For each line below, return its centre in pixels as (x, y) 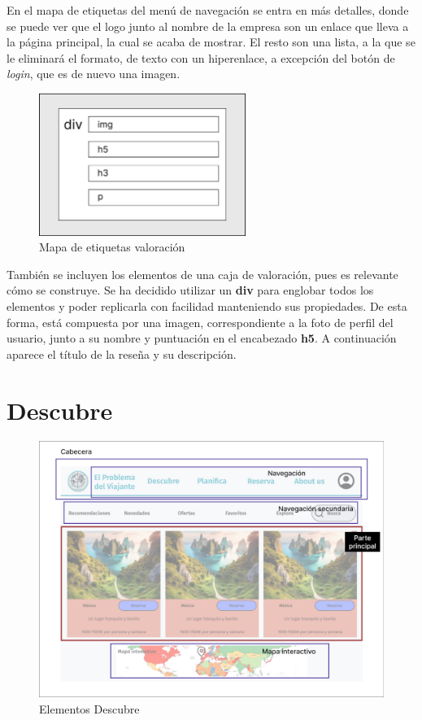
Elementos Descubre (89, 708)
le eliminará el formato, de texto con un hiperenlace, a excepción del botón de (201, 57)
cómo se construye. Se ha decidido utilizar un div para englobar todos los (190, 290)
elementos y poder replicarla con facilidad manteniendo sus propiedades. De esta (207, 305)
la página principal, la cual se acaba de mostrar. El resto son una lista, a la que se (211, 42)
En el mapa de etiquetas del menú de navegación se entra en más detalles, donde (208, 10)
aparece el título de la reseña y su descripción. (122, 353)
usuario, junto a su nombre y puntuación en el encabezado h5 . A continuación (202, 338)
